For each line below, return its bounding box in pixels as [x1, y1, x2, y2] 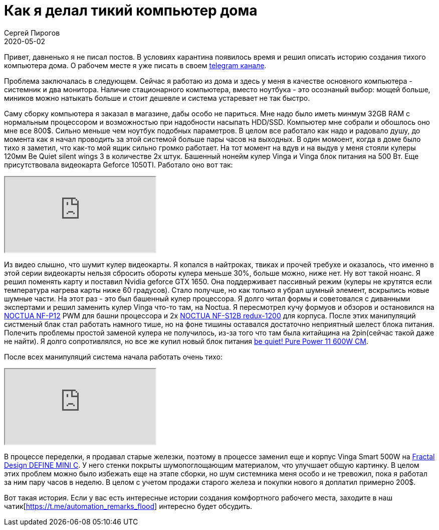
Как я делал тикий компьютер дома [4, 2, 258, 19]
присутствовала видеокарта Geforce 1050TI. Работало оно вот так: [4, 160, 233, 169]
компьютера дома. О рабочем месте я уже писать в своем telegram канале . [4, 61, 267, 70]
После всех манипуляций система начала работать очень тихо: [4, 352, 223, 361]
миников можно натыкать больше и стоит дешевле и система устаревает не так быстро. [4, 93, 310, 102]
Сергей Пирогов [4, 28, 60, 37]
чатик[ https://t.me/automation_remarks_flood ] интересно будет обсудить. [4, 501, 253, 510]
